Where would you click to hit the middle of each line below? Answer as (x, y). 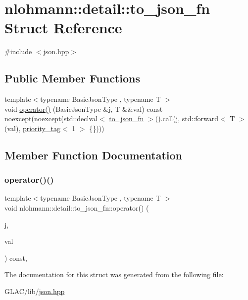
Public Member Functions (72, 78)
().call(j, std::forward (187, 118)
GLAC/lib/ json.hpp (35, 291)
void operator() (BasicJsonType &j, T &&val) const (84, 109)
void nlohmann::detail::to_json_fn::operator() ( (77, 208)
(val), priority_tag (32, 128)
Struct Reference (63, 28)
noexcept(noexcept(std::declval (51, 118)
